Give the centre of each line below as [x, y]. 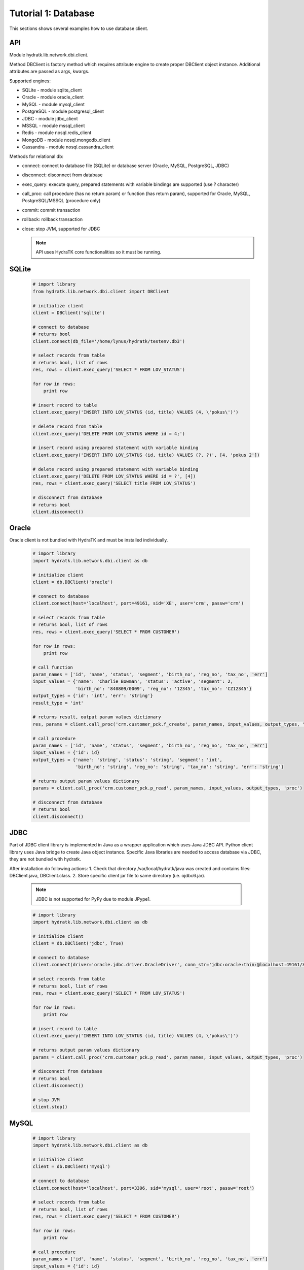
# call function [53, 667]
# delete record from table [67, 426]
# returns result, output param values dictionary [97, 717]
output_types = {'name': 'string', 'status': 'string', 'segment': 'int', [128, 760]
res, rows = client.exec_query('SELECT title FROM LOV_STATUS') [114, 483]
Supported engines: [30, 81]
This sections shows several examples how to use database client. [79, 28]
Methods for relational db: [36, 156]
